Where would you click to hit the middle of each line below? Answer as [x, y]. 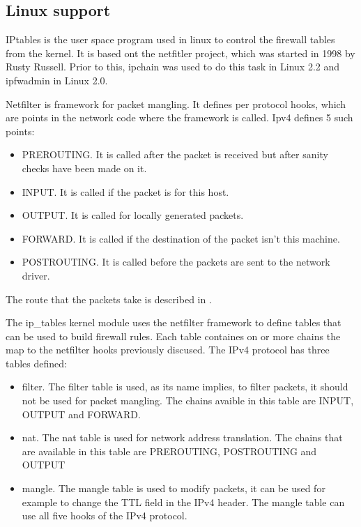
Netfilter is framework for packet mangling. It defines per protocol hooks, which [176, 104]
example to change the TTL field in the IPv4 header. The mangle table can [183, 502]
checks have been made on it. [84, 168]
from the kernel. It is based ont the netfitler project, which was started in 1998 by [180, 53]
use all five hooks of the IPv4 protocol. [105, 515]
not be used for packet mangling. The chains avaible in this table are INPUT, [188, 400]
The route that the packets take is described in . [109, 299]
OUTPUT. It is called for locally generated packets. [133, 215]
